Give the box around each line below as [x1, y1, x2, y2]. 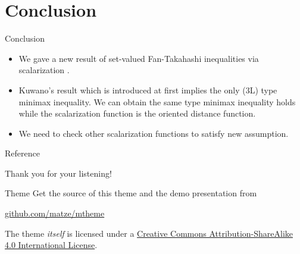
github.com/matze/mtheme [5, 207, 105, 219]
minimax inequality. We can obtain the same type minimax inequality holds [18, 95, 296, 108]
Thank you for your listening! [5, 167, 112, 179]
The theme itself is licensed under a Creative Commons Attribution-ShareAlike [5, 227, 293, 239]
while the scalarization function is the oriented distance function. [18, 107, 256, 120]
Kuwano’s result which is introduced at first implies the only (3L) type [18, 83, 277, 96]
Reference [5, 147, 40, 159]
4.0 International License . [5, 239, 98, 251]
